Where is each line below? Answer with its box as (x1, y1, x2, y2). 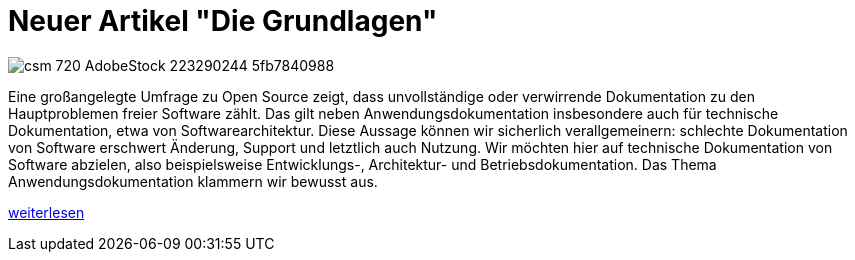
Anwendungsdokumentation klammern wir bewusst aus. (8, 172, 378, 190)
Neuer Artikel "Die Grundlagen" (8, 4, 438, 38)
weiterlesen (8, 203, 85, 221)
